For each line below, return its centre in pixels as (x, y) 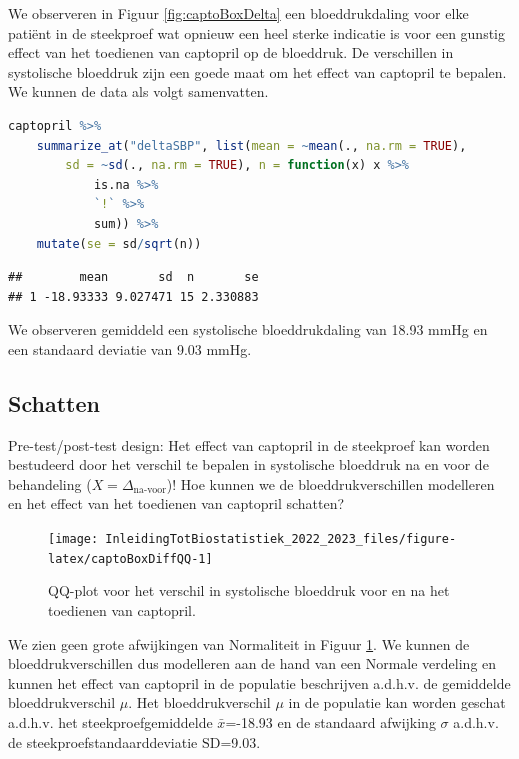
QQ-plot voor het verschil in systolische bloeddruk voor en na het (249, 590)
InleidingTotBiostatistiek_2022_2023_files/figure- (281, 539)
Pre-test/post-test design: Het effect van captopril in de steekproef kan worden (249, 444)
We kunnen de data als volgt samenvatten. (138, 91)
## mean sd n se (133, 277)
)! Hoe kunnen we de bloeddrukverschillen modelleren (330, 483)
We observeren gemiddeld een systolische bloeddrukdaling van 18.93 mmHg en (248, 329)
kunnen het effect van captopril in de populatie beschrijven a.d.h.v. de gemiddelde (259, 682)
